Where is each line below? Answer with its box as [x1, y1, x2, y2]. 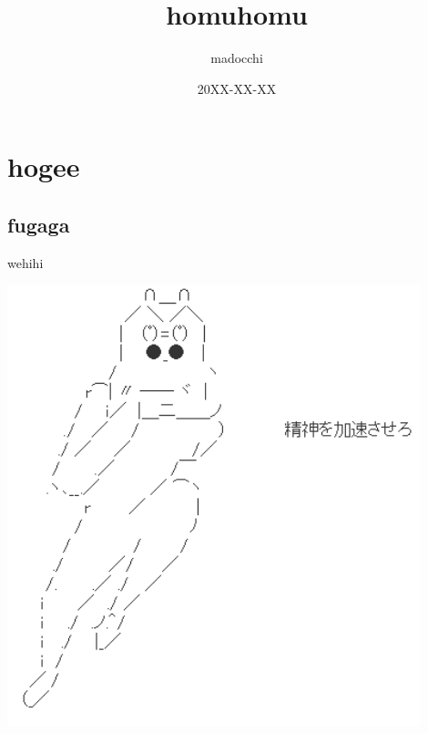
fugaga [7, 210, 70, 238]
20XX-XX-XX [197, 78, 277, 98]
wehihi [7, 253, 44, 272]
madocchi [210, 48, 263, 67]
